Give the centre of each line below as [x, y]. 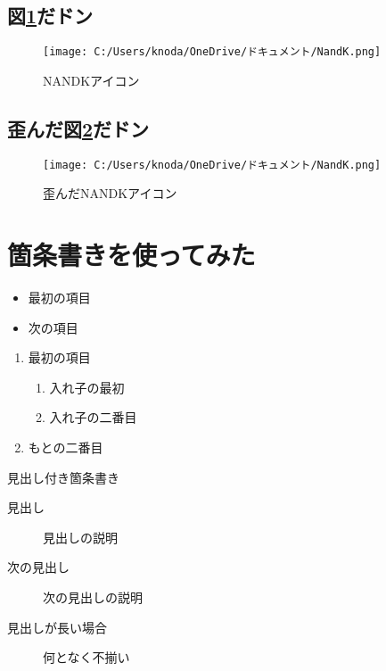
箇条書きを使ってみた [131, 255]
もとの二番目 [66, 447]
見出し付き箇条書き [63, 477]
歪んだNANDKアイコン [110, 193]
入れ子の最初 [87, 387]
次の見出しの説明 [93, 596]
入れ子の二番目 [93, 417]
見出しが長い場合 [57, 627]
